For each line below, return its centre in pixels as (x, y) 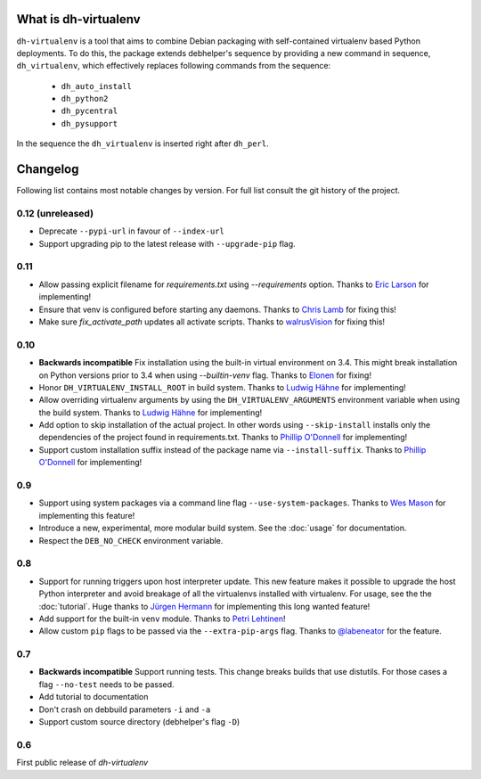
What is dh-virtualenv (78, 19)
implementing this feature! (87, 515)
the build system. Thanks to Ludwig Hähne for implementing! (151, 412)
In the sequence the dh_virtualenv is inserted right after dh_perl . (143, 143)
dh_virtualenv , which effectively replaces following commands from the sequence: (174, 66)
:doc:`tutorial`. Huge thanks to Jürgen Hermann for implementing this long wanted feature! (204, 606)
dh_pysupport (90, 123)
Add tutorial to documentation (94, 697)
